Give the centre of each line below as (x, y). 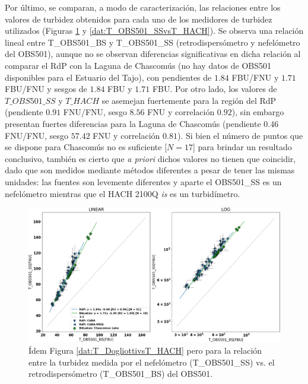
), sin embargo (258, 112)
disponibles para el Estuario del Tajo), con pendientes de (108, 77)
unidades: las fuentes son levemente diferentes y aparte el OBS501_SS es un (143, 181)
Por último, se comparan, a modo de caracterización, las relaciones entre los (143, 7)
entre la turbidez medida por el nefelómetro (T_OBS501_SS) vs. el (152, 362)
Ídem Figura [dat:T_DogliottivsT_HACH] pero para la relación (145, 350)
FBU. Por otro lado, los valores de (215, 89)
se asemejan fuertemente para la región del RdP (189, 100)
